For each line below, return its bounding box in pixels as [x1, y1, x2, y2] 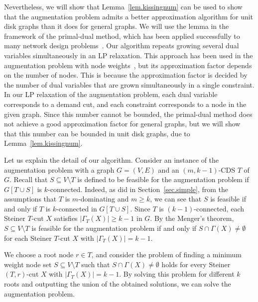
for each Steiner [4, 232, 52, 243]
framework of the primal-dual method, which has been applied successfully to [4, 30, 240, 41]
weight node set [4, 259, 52, 269]
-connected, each [194, 203, 244, 213]
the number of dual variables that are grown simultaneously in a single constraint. [4, 79, 255, 90]
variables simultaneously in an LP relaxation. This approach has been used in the [4, 50, 253, 60]
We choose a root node [4, 249, 74, 260]
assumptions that [4, 194, 57, 204]
